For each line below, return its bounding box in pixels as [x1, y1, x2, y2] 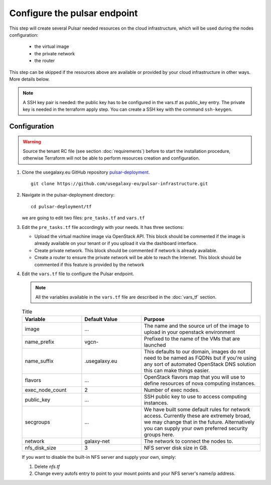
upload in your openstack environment [144, 329, 235, 336]
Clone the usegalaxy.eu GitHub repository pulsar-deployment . [22, 169, 150, 175]
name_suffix [25, 358, 54, 365]
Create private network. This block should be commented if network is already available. [34, 247, 218, 254]
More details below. [9, 76, 50, 82]
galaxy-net [84, 438, 110, 445]
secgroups [25, 419, 50, 426]
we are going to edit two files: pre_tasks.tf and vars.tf [22, 215, 145, 221]
